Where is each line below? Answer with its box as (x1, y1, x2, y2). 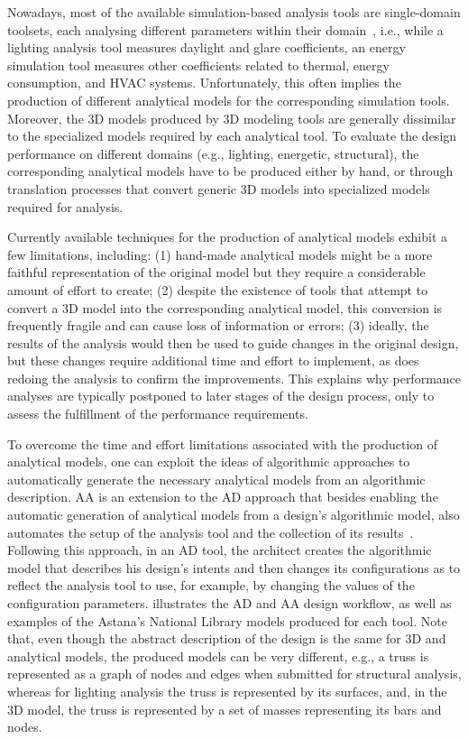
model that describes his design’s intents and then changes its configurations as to (7, 558, 461, 577)
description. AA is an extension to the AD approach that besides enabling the (7, 487, 438, 506)
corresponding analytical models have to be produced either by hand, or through (7, 162, 454, 180)
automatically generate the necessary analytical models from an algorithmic (7, 469, 426, 488)
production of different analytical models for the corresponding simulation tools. (7, 90, 450, 109)
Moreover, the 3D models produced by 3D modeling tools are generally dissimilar (7, 108, 456, 127)
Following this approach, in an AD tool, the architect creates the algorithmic (7, 540, 432, 559)
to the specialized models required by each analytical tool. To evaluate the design (7, 126, 457, 145)
